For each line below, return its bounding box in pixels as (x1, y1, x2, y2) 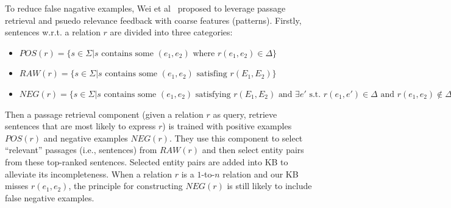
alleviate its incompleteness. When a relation (5, 167, 172, 180)
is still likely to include (227, 179, 312, 192)
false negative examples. (5, 191, 94, 204)
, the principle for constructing (68, 179, 183, 192)
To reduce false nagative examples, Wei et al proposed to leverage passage (5, 2, 286, 14)
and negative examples (43, 131, 128, 144)
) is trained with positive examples (162, 120, 292, 132)
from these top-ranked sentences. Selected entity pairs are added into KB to (5, 155, 288, 168)
